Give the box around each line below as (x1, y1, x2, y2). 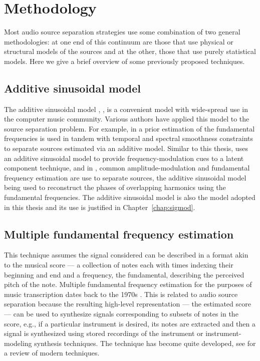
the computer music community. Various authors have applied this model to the (4, 113, 249, 124)
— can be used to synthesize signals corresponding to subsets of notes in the (4, 308, 238, 318)
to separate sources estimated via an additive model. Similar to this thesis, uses (4, 143, 248, 153)
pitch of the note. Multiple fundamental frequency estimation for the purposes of (4, 279, 252, 289)
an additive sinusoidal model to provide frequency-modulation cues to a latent (4, 152, 244, 163)
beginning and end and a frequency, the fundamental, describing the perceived (4, 269, 244, 279)
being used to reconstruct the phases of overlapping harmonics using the (4, 182, 226, 192)
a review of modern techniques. (4, 347, 100, 358)
